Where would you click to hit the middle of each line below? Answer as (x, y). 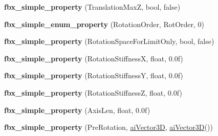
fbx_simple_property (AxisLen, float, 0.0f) (77, 110)
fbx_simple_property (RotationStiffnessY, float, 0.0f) (94, 75)
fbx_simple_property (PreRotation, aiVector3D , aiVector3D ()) (108, 127)
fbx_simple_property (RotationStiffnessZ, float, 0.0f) (93, 92)
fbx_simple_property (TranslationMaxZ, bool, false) (92, 7)
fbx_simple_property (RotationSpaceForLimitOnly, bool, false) (109, 41)
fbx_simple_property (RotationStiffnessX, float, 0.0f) (94, 58)
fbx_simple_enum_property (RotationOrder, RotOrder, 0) (104, 24)
